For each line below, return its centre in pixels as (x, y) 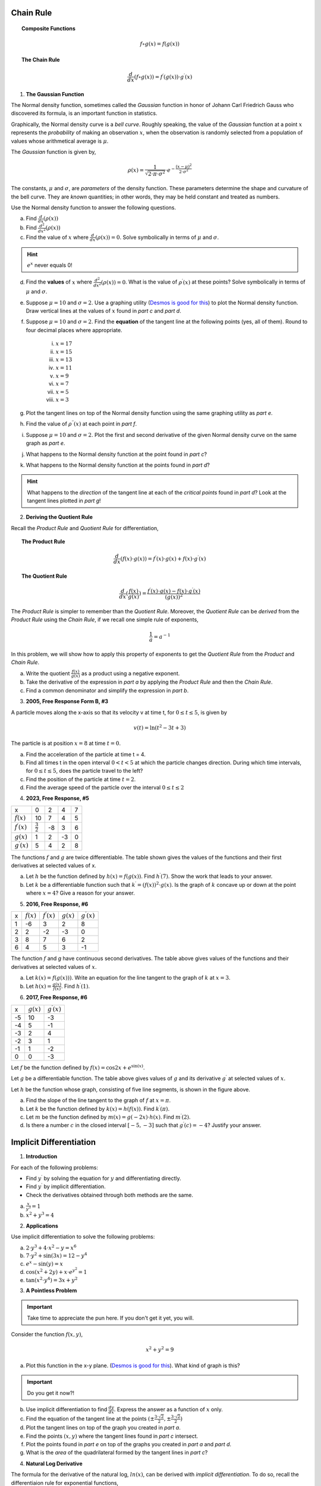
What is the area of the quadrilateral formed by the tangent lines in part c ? (117, 1453)
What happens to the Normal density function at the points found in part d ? (118, 465)
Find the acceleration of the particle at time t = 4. (86, 754)
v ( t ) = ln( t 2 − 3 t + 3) (160, 727)
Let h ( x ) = (39, 986)
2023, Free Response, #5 (57, 798)
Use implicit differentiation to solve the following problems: (83, 1237)
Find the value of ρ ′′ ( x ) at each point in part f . (81, 424)
